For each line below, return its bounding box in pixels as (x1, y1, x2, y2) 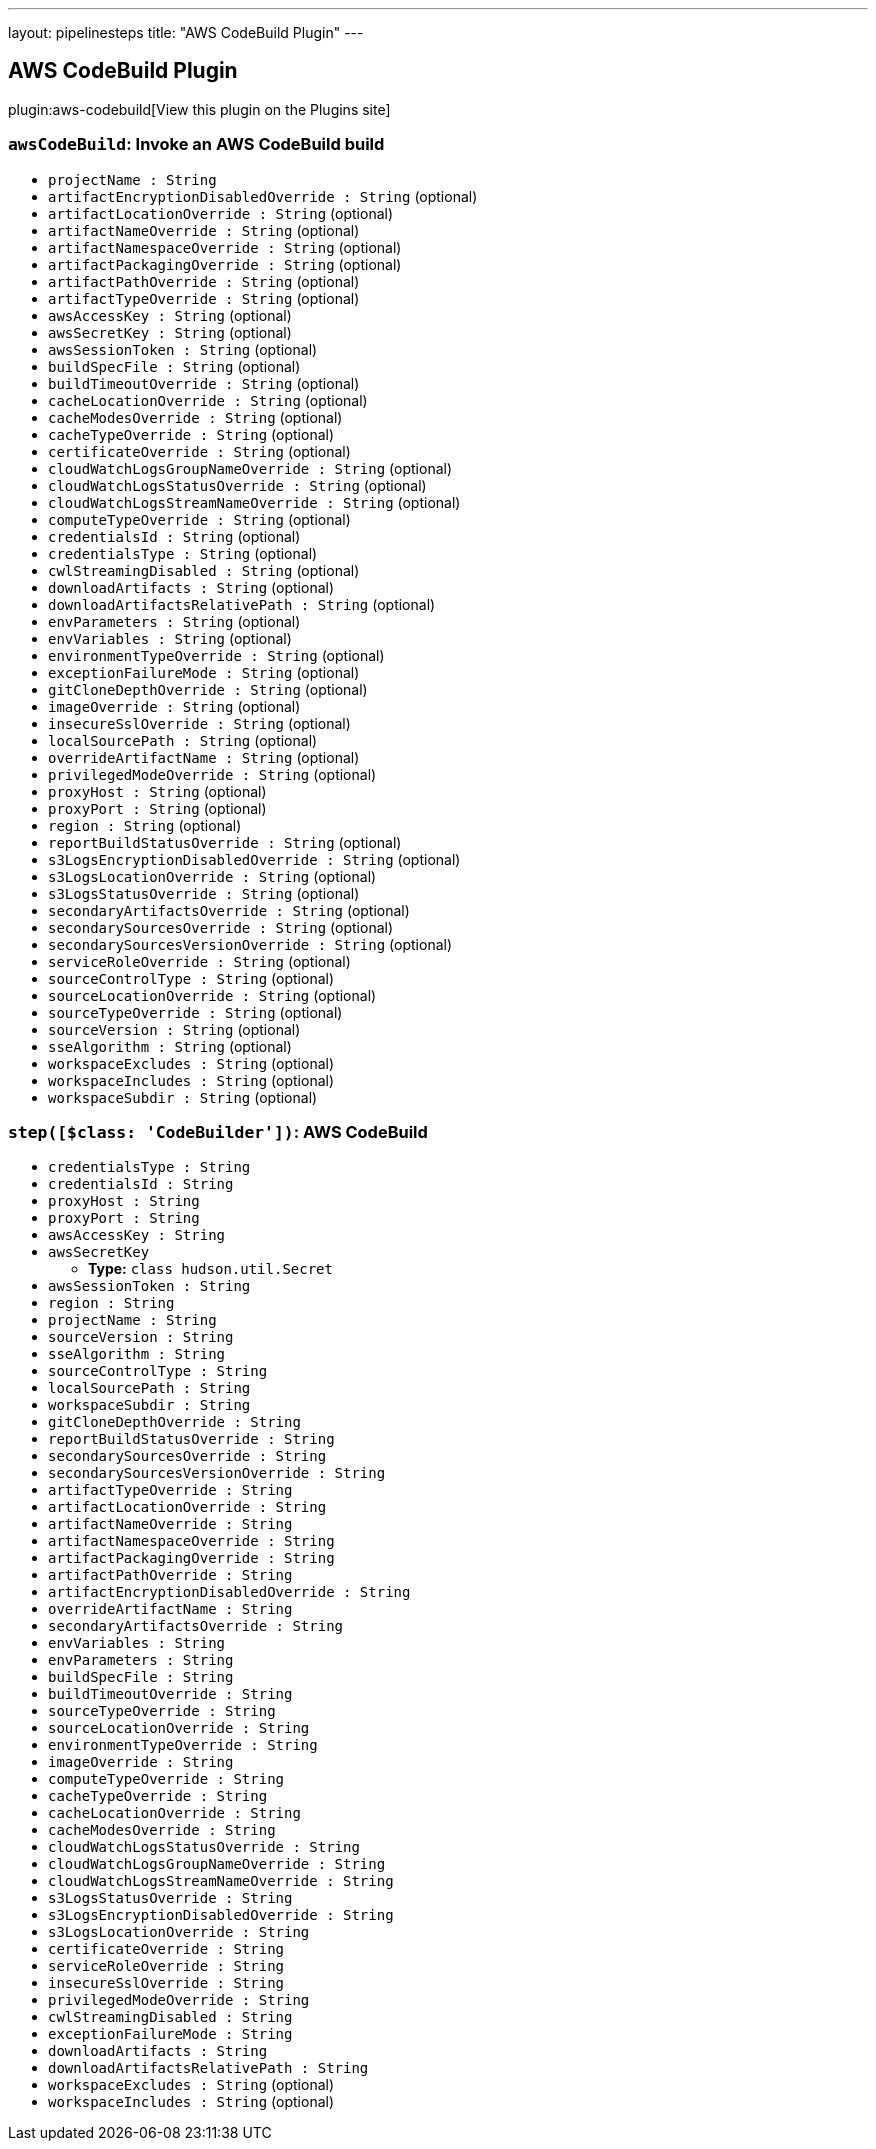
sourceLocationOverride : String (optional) (48, 986, 377, 1004)
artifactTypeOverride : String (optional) (48, 289, 360, 307)
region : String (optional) (48, 816, 242, 834)
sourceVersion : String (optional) (48, 1020, 301, 1038)
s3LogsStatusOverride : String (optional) (48, 884, 360, 902)
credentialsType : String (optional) (48, 544, 318, 562)
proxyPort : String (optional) (48, 799, 267, 817)
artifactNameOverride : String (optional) (48, 221, 360, 239)
